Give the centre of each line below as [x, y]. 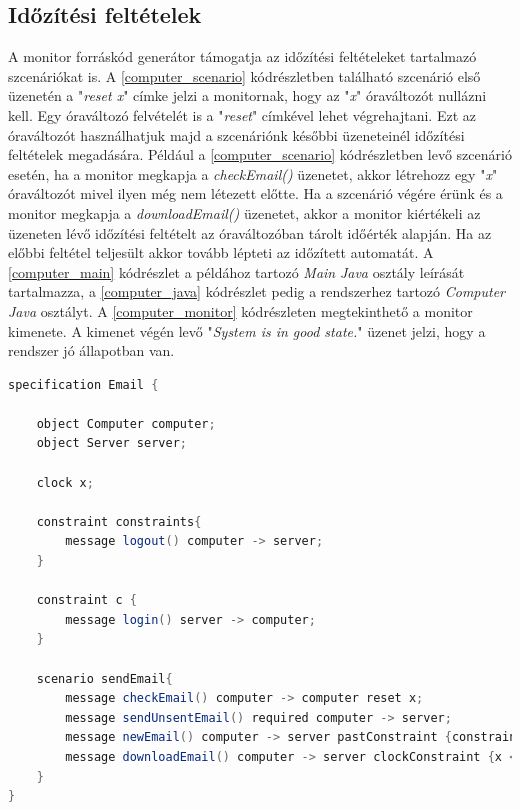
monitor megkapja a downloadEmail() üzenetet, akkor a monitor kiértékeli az [244, 212]
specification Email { [83, 384]
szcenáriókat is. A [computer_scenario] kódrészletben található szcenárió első [244, 75]
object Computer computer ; [126, 423]
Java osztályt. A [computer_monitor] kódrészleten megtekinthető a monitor [240, 310]
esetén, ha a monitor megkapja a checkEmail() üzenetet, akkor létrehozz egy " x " [253, 173]
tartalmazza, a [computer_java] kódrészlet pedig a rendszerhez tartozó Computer [257, 291]
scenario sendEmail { [104, 678]
